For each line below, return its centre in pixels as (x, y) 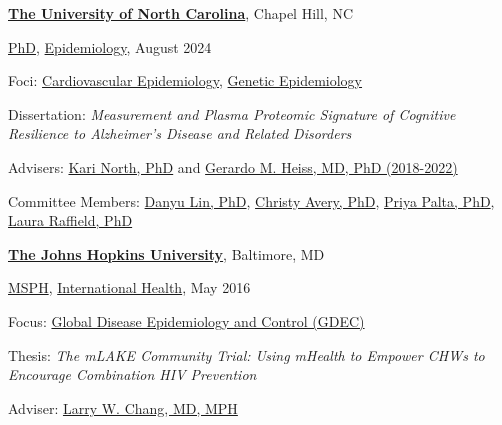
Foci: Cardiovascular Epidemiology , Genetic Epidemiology (185, 80)
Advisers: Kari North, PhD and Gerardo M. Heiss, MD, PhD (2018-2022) (233, 166)
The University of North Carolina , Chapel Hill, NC (181, 13)
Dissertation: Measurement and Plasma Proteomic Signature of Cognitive (232, 113)
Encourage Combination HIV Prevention (132, 374)
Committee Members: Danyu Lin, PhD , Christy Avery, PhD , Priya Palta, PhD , (251, 200)
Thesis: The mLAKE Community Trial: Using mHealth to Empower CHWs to (246, 354)
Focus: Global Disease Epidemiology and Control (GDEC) (186, 320)
